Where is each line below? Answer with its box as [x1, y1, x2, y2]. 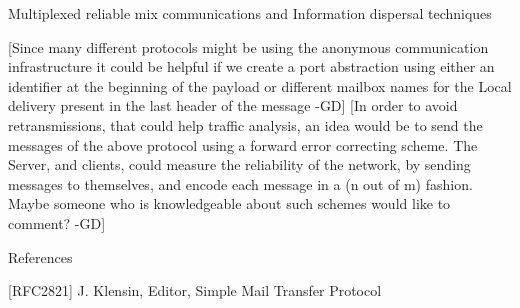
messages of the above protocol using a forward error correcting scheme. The [8, 134, 478, 155]
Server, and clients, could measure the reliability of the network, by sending [8, 154, 471, 175]
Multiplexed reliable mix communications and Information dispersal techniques [8, 3, 492, 23]
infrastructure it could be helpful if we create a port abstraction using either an [8, 56, 495, 77]
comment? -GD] [8, 212, 106, 233]
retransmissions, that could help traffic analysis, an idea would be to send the [8, 114, 483, 135]
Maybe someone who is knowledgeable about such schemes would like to [8, 193, 451, 214]
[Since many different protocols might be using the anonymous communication [8, 36, 489, 57]
